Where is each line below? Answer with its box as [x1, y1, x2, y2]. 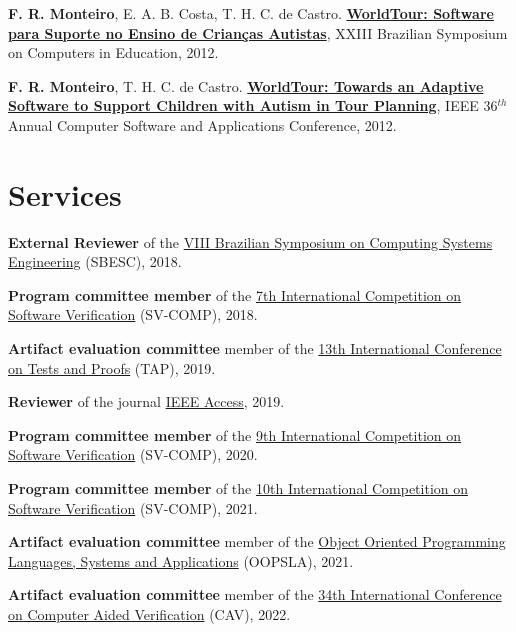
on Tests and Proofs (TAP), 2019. [8, 357, 216, 378]
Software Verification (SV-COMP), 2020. [8, 444, 258, 465]
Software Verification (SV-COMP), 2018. [8, 304, 258, 325]
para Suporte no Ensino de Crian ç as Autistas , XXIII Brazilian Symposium [8, 22, 508, 43]
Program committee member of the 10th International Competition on [8, 478, 468, 499]
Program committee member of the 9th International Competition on [8, 424, 461, 445]
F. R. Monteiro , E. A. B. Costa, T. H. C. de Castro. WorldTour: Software [8, 3, 494, 23]
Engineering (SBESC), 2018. [8, 251, 182, 272]
